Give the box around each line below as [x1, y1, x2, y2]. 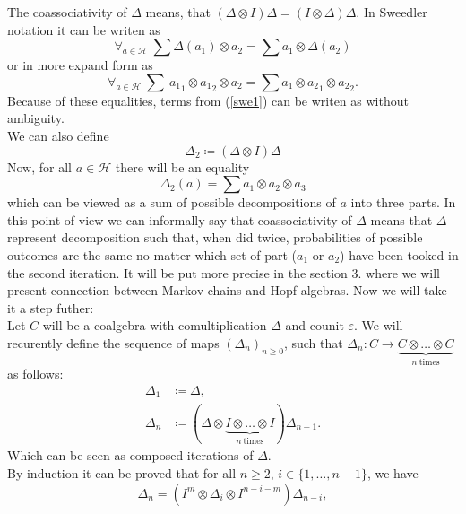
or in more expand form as [7, 56, 153, 74]
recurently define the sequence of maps [7, 333, 220, 352]
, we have [367, 463, 419, 482]
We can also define [7, 126, 109, 144]
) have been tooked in [340, 245, 459, 264]
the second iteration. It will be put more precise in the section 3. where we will [7, 263, 440, 282]
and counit [285, 316, 344, 335]
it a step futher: [7, 298, 94, 317]
